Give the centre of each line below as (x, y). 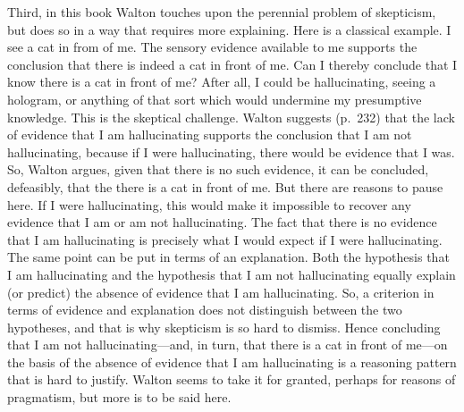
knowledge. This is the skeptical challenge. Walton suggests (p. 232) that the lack (231, 117)
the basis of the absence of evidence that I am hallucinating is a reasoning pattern (232, 362)
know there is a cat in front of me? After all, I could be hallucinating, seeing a (222, 82)
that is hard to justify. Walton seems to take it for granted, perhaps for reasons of (232, 379)
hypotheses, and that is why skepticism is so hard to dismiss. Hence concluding (224, 327)
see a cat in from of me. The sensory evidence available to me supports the (212, 47)
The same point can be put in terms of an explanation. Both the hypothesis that (228, 257)
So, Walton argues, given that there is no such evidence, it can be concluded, (218, 169)
